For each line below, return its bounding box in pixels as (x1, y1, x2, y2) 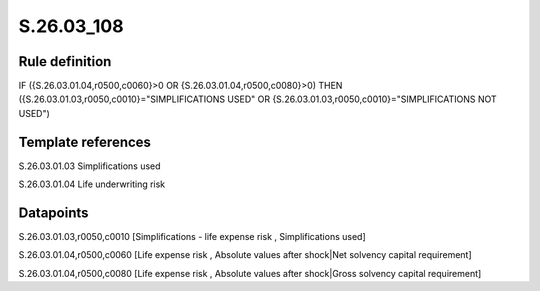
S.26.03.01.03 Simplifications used (18, 160, 161, 172)
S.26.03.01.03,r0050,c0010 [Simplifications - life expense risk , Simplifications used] (18, 231, 367, 243)
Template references (18, 133, 152, 150)
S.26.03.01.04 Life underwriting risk (18, 178, 166, 190)
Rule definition (18, 53, 112, 70)
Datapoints (18, 204, 89, 221)
